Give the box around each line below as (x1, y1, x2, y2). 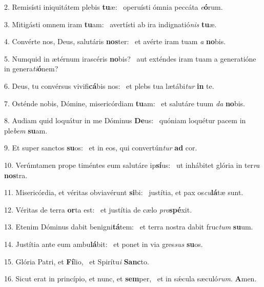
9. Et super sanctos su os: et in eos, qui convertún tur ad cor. (4, 142, 197, 153)
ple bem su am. (4, 125, 48, 136)
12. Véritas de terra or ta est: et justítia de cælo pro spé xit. (4, 204, 192, 215)
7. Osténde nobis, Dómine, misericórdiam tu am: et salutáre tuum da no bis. (4, 98, 245, 108)
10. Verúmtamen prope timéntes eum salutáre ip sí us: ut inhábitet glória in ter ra (4, 159, 260, 170)
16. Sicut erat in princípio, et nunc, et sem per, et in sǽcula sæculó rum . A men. (4, 273, 257, 284)
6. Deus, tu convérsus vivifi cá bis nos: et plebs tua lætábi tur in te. (4, 80, 214, 91)
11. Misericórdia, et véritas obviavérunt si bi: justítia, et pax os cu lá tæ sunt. (4, 187, 243, 198)
